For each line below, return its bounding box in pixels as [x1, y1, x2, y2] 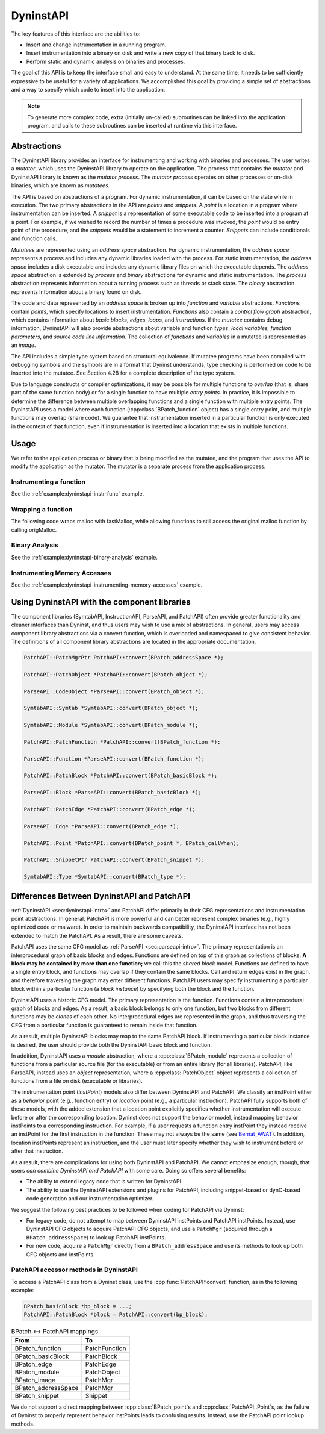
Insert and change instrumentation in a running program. [26, 41, 167, 48]
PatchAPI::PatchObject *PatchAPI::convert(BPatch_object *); [23, 671, 208, 678]
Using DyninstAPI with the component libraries [11, 597, 191, 607]
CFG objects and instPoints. [26, 1250, 96, 1258]
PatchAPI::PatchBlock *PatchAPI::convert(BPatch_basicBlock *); [23, 772, 218, 779]
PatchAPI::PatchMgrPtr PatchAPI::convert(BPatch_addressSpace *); [23, 654, 224, 661]
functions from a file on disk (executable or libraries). [11, 1077, 143, 1085]
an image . [11, 341, 36, 349]
